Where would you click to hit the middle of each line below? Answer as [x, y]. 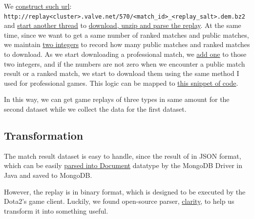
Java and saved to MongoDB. [48, 175]
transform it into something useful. [56, 210]
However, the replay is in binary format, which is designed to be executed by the [125, 191]
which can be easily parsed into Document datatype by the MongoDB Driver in [123, 165]
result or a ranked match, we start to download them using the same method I [122, 73]
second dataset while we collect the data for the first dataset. [95, 109]
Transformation [44, 135]
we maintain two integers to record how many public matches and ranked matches [127, 44]
